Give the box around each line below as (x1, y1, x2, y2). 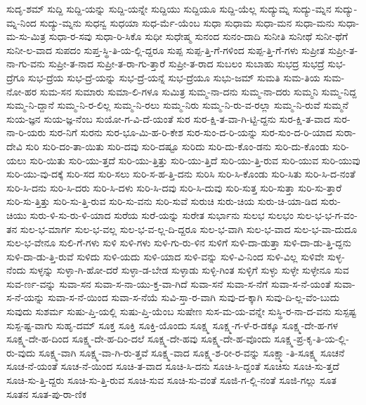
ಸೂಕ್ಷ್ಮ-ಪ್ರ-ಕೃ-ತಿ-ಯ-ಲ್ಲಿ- (274, 331, 349, 346)
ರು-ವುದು (6, 345, 36, 359)
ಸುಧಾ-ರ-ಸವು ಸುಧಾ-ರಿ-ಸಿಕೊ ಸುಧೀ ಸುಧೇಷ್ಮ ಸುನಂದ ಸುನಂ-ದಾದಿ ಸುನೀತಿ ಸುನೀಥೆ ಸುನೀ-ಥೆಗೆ (48, 29, 348, 44)
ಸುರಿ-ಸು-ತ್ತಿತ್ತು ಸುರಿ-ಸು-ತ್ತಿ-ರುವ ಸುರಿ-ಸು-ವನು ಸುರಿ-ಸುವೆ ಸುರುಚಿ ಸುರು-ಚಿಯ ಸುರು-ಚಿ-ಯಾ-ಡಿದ (6, 194, 318, 208)
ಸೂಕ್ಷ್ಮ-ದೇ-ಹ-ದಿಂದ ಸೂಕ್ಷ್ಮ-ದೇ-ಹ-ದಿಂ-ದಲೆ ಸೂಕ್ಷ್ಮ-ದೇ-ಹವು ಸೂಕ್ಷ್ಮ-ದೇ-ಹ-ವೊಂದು (6, 331, 271, 346)
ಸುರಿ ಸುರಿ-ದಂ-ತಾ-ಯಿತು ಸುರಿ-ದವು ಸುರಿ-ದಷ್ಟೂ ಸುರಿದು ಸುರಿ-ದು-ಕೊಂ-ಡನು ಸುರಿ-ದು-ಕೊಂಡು (25, 138, 329, 153)
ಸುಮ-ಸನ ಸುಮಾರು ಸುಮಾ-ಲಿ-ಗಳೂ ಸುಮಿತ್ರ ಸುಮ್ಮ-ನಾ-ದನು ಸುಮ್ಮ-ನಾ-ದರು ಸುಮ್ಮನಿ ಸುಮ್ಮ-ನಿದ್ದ (39, 84, 357, 98)
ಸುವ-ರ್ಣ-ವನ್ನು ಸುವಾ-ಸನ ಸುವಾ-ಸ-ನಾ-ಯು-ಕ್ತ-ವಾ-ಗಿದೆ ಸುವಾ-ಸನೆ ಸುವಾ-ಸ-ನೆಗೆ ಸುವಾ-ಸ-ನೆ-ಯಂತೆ (6, 276, 331, 291)
